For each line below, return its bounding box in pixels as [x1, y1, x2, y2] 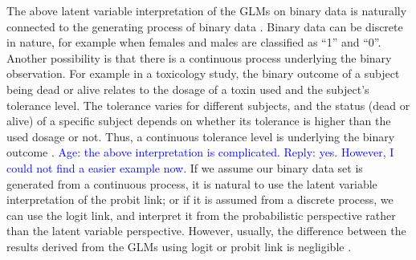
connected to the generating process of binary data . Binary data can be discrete [6, 18, 403, 35]
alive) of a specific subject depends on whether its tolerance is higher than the [6, 112, 391, 129]
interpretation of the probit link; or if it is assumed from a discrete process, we [6, 191, 394, 208]
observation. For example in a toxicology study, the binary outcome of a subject [6, 65, 400, 82]
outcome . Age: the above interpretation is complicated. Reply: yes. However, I [6, 144, 394, 160]
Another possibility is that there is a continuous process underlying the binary [6, 49, 392, 66]
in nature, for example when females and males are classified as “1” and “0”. [6, 34, 381, 51]
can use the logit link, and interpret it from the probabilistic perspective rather [6, 206, 396, 223]
